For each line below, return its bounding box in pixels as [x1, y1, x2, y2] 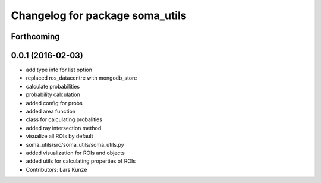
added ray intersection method [26, 124, 102, 131]
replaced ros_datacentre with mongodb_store [26, 74, 137, 81]
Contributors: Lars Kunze [26, 166, 87, 173]
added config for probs [26, 99, 83, 106]
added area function [26, 108, 76, 115]
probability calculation [26, 91, 80, 98]
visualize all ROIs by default [26, 132, 93, 140]
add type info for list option [26, 66, 92, 74]
